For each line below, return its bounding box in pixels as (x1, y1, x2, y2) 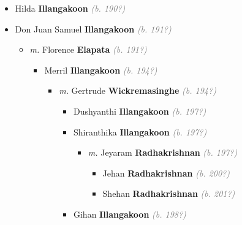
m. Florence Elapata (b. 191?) (29, 43, 147, 56)
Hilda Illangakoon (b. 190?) (15, 2, 126, 14)
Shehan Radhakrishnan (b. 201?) (102, 187, 235, 200)
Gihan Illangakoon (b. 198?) (73, 207, 186, 220)
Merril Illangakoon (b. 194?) (44, 63, 157, 76)
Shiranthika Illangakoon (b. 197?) (73, 125, 207, 138)
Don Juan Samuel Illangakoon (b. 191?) (15, 22, 172, 35)
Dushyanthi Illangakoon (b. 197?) (73, 104, 206, 117)
